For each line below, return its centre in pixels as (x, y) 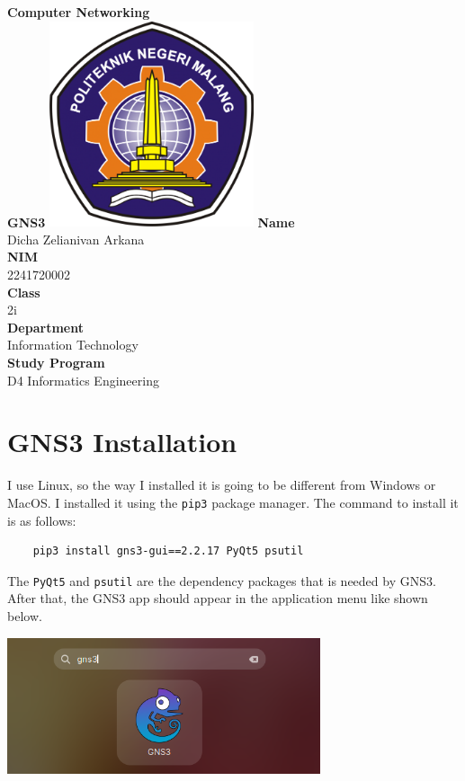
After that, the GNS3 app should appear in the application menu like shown (218, 598)
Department (45, 327)
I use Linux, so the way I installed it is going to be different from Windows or (222, 485)
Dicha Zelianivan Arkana (76, 239)
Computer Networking (79, 12)
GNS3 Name (151, 222)
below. (25, 615)
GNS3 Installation (122, 442)
